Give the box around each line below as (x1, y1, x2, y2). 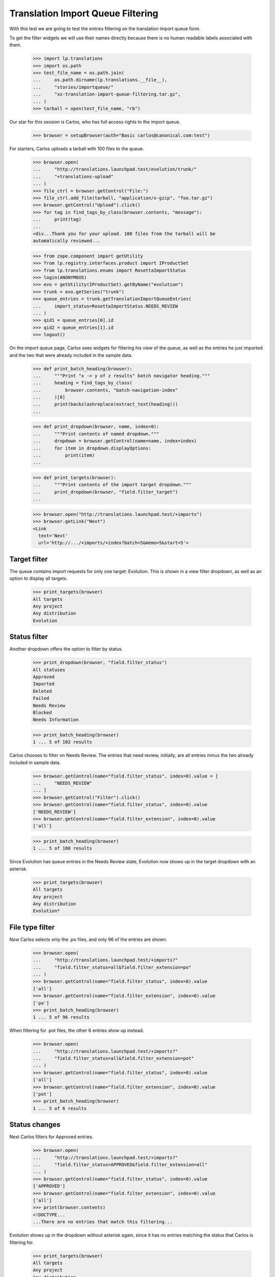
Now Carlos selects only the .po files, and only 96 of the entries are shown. (9, 936, 168, 942)
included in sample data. (9, 759, 61, 766)
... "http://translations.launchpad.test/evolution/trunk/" (33, 167, 197, 172)
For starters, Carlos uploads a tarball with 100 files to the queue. (9, 146, 144, 152)
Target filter (9, 555, 48, 563)
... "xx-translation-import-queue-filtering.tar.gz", (33, 91, 181, 97)
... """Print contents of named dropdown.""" (33, 431, 159, 437)
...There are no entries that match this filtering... (33, 1219, 173, 1225)
